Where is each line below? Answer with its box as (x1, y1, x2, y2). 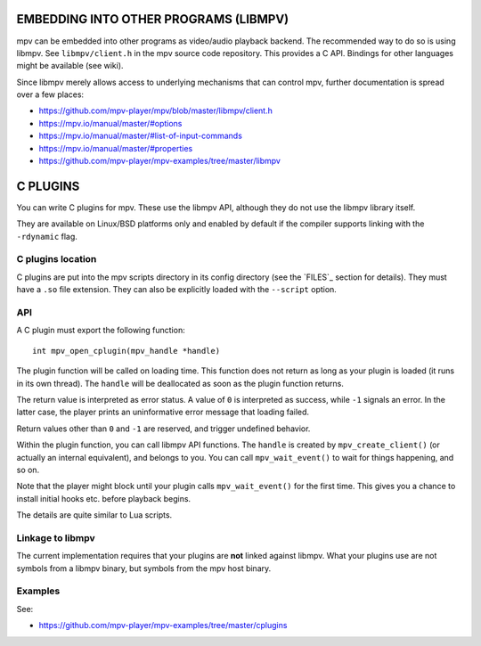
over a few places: (16, 89, 85, 100)
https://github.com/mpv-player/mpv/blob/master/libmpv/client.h (38, 105, 273, 116)
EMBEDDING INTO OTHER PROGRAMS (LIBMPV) (16, 12, 289, 27)
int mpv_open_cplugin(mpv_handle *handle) (32, 346, 221, 356)
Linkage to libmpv (16, 531, 95, 544)
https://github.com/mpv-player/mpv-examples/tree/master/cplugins (38, 620, 288, 631)
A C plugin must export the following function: (16, 325, 186, 336)
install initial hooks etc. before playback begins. (16, 493, 192, 503)
